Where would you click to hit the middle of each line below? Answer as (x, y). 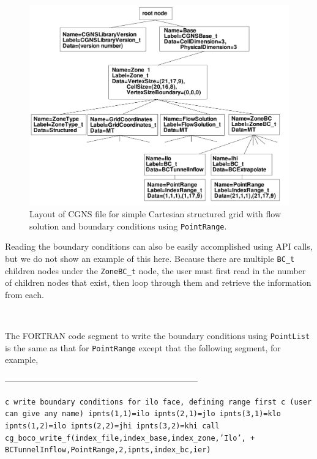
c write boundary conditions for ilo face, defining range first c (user (158, 402)
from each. (24, 294)
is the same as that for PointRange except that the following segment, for (143, 347)
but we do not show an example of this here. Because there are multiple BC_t (150, 258)
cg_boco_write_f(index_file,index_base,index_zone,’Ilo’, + (130, 438)
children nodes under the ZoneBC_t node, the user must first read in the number (155, 270)
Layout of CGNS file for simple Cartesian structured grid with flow (155, 214)
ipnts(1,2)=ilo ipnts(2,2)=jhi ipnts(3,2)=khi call (112, 426)
